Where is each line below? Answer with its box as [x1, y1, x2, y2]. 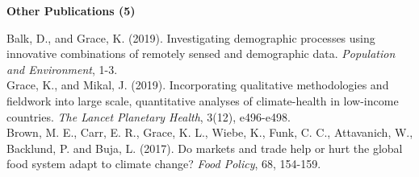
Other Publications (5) [6, 2, 136, 19]
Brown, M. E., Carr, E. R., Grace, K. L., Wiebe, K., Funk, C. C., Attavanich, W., [6, 124, 413, 141]
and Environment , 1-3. [6, 60, 118, 77]
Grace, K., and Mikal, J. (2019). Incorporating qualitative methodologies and [6, 76, 389, 93]
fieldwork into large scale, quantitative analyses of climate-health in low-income [6, 92, 399, 109]
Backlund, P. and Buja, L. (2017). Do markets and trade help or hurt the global [6, 139, 403, 156]
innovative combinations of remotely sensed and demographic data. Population [6, 45, 396, 62]
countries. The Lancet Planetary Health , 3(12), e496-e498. [6, 108, 291, 125]
